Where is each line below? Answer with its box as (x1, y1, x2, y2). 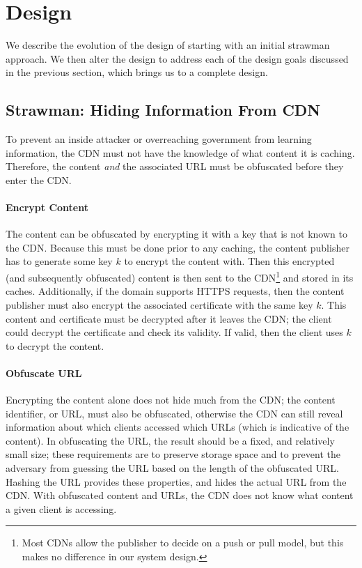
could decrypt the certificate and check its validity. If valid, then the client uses (6, 325, 343, 339)
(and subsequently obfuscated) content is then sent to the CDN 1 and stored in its (6, 268, 354, 284)
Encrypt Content (6, 200, 88, 215)
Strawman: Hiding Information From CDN (6, 99, 321, 121)
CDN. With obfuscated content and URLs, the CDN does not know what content (6, 488, 354, 502)
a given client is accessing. (6, 501, 117, 516)
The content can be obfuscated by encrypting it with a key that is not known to (6, 227, 347, 241)
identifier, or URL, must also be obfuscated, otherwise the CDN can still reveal (6, 406, 343, 420)
